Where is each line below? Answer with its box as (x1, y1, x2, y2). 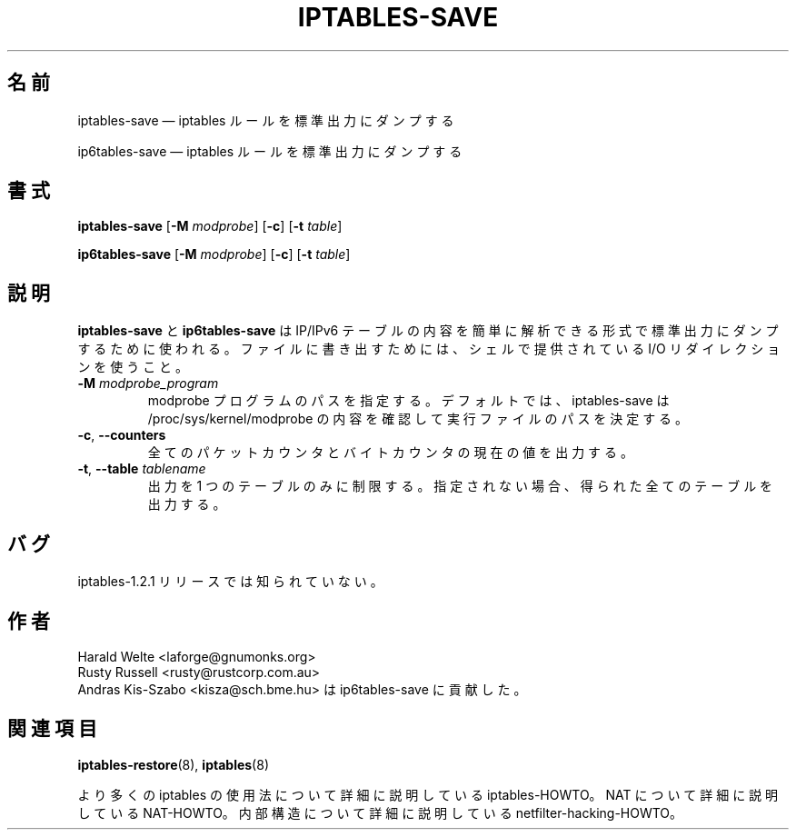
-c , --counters (77, 427, 166, 443)
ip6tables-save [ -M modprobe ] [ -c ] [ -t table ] (77, 246, 351, 263)
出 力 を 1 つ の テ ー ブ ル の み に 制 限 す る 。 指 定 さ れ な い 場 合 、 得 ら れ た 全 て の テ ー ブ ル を (147, 478, 773, 494)
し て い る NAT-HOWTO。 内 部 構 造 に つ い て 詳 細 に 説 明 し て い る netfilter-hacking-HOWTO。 (77, 804, 683, 821)
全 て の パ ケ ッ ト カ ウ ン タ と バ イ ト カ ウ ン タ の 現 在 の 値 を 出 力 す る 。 (147, 444, 633, 461)
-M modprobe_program (77, 375, 219, 392)
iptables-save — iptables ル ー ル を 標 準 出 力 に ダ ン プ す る (77, 112, 454, 128)
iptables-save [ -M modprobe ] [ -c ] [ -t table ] (77, 218, 343, 234)
